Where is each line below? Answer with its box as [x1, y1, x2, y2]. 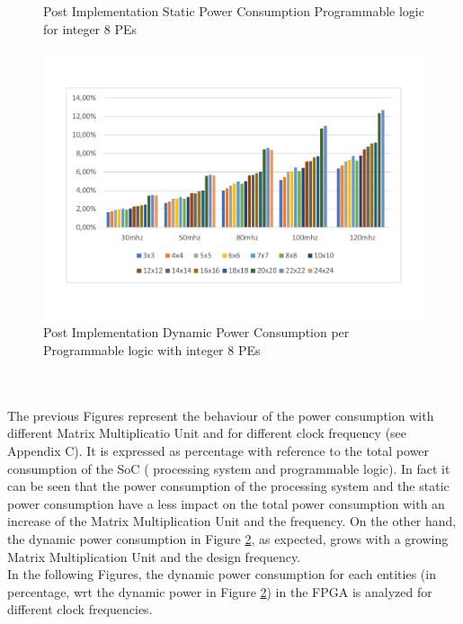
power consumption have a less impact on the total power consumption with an [7, 494, 445, 513]
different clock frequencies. [7, 600, 153, 619]
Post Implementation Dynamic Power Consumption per [43, 323, 350, 342]
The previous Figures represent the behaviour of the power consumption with [7, 406, 434, 424]
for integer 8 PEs [43, 19, 137, 38]
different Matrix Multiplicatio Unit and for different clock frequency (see [7, 423, 407, 442]
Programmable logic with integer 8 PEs [43, 341, 261, 360]
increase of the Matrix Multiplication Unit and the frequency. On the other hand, [7, 512, 457, 530]
